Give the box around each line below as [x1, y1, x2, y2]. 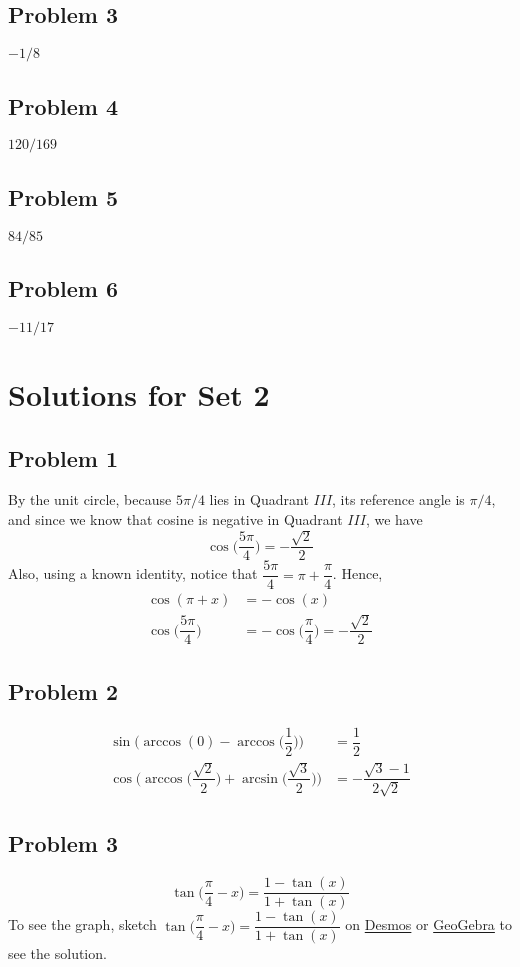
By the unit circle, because [8, 489, 172, 510]
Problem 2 [8, 675, 118, 706]
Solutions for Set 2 [8, 374, 270, 414]
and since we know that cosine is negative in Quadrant [8, 508, 343, 529]
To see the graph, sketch [8, 914, 157, 935]
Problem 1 [8, 442, 118, 473]
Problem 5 [8, 181, 118, 212]
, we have [365, 508, 423, 529]
